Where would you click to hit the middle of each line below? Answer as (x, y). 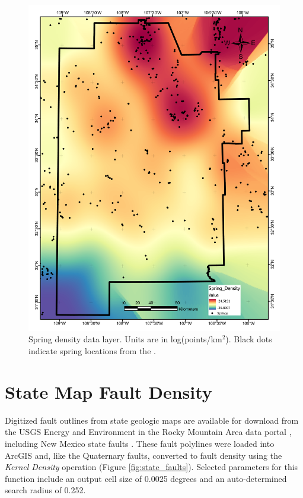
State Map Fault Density (109, 391)
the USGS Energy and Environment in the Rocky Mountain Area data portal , (148, 432)
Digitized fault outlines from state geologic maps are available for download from (152, 420)
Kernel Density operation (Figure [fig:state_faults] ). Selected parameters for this (151, 467)
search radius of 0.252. (45, 490)
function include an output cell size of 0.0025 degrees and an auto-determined (146, 478)
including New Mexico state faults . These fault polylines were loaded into (140, 443)
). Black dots (249, 339)
